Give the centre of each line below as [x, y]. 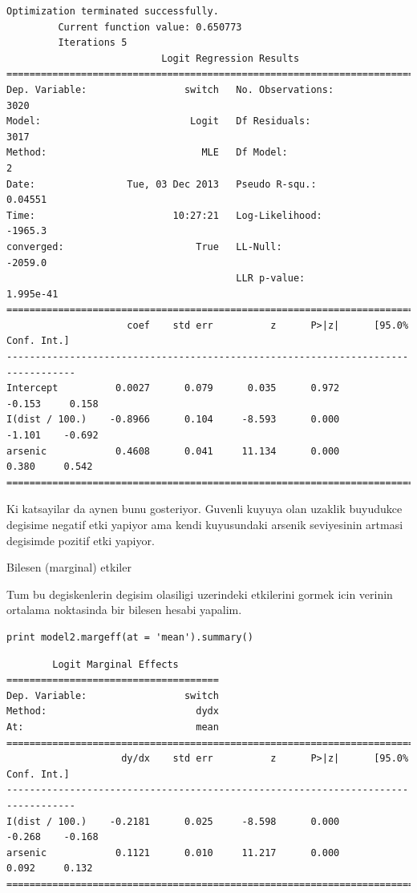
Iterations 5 [93, 43]
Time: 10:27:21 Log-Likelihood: [164, 215]
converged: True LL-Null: [144, 246]
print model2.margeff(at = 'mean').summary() [130, 637]
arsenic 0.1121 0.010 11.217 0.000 [173, 853]
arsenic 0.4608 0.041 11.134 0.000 [173, 451]
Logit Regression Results [231, 58]
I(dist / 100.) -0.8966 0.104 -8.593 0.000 [173, 420]
